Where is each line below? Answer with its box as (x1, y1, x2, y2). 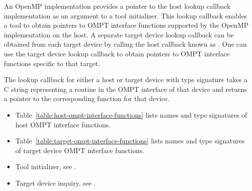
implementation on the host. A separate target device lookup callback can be (4, 29, 234, 39)
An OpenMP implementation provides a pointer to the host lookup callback (4, 1, 231, 11)
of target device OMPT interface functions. (15, 145, 144, 155)
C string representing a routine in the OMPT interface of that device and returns (4, 84, 247, 94)
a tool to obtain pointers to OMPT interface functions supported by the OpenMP (4, 20, 249, 30)
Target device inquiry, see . (15, 177, 96, 188)
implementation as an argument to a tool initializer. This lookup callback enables (4, 10, 247, 20)
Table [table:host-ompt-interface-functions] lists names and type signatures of (15, 109, 247, 120)
